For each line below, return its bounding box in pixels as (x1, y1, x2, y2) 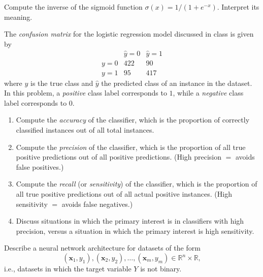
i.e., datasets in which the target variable (4, 263, 131, 273)
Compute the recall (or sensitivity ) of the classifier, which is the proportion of (16, 178, 257, 189)
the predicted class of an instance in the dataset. (101, 77, 252, 88)
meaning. (4, 11, 32, 22)
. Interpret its (217, 2, 259, 12)
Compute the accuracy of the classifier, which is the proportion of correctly (16, 114, 250, 125)
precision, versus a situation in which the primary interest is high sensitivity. (16, 225, 254, 236)
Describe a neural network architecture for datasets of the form (4, 242, 201, 253)
